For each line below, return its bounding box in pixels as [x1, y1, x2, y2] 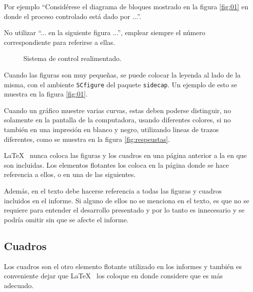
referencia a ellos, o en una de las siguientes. [4, 169, 136, 179]
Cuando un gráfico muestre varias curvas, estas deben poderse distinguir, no [4, 105, 231, 115]
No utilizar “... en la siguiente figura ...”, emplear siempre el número [4, 27, 205, 38]
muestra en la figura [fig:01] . [4, 89, 88, 99]
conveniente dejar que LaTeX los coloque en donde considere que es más [4, 271, 223, 281]
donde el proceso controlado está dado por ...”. [4, 11, 141, 21]
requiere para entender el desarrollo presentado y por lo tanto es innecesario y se [4, 205, 245, 215]
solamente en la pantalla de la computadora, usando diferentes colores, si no [4, 115, 231, 125]
